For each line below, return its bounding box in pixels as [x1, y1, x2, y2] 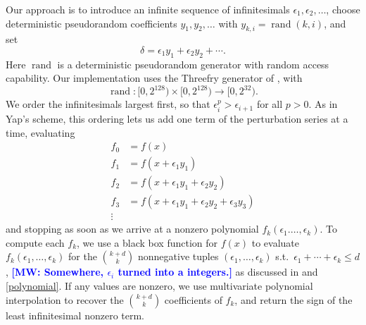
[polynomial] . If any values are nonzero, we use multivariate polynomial [6, 278, 313, 293]
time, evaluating [6, 125, 75, 140]
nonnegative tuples [138, 249, 219, 264]
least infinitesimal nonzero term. [6, 307, 145, 322]
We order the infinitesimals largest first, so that [6, 97, 210, 111]
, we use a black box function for [77, 235, 218, 250]
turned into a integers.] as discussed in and [118, 264, 318, 279]
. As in [308, 97, 338, 111]
